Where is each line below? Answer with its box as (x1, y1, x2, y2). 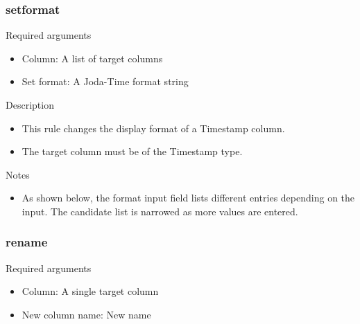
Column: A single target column (22, 284, 159, 298)
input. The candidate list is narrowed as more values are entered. (22, 204, 298, 218)
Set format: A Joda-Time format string (22, 74, 189, 89)
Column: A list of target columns (22, 51, 163, 65)
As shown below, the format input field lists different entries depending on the (22, 190, 355, 205)
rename (6, 233, 48, 251)
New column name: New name (22, 307, 151, 321)
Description (6, 98, 54, 111)
